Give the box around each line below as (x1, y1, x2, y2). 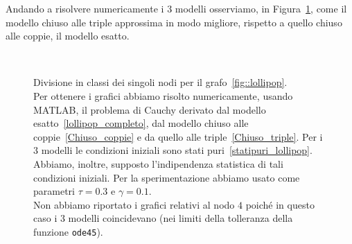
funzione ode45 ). (33, 224, 103, 238)
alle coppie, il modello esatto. (6, 28, 130, 43)
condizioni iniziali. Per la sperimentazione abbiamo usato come (33, 170, 300, 184)
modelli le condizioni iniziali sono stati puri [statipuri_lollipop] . (41, 143, 313, 157)
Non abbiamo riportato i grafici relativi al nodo (33, 197, 235, 211)
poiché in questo (245, 197, 315, 211)
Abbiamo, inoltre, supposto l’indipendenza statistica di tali (33, 156, 283, 171)
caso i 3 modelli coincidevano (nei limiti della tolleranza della (33, 211, 293, 225)
